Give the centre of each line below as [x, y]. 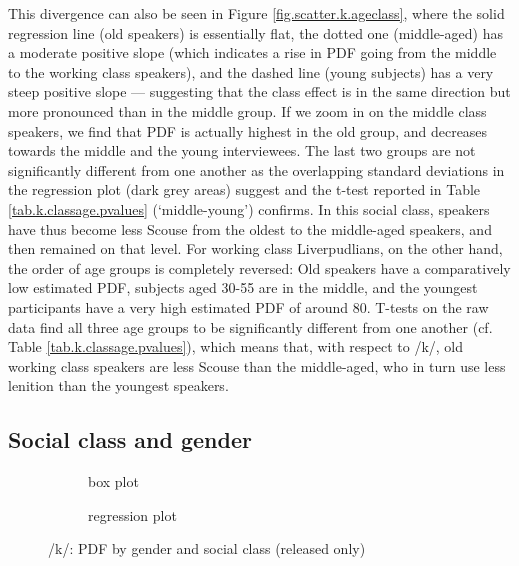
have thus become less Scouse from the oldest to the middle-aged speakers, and [250, 228]
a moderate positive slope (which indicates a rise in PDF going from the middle [252, 52]
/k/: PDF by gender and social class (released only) [207, 548]
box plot [113, 481]
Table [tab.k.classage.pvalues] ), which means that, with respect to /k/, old [236, 346]
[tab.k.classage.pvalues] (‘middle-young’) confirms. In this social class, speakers [249, 208]
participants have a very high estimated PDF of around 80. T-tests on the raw [248, 306]
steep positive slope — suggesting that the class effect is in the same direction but [259, 91]
